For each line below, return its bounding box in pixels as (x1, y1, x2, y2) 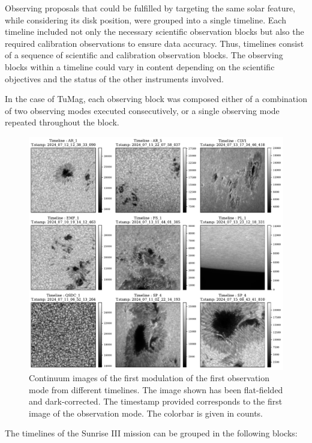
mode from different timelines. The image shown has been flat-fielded (29, 383, 283, 396)
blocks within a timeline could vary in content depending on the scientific (5, 60, 275, 73)
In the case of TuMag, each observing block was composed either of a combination (5, 92, 307, 105)
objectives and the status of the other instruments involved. (5, 72, 224, 85)
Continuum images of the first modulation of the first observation (29, 372, 270, 384)
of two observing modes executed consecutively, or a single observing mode (5, 104, 280, 116)
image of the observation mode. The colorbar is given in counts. (29, 406, 263, 419)
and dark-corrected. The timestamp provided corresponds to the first (29, 395, 283, 408)
